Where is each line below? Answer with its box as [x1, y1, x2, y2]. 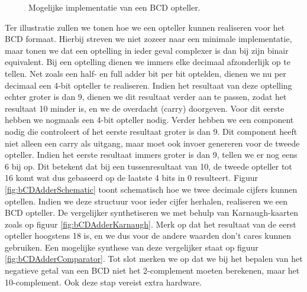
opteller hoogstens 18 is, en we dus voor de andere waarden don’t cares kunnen [5, 229, 291, 242]
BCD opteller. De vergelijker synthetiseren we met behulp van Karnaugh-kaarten [5, 206, 299, 219]
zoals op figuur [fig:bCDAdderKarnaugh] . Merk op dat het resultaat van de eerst [5, 218, 296, 230]
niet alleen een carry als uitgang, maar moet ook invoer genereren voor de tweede [5, 137, 300, 149]
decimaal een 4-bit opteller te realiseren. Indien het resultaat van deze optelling [5, 79, 292, 91]
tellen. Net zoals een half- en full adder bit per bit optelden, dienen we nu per [5, 67, 286, 79]
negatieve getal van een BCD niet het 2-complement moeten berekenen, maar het [5, 264, 300, 277]
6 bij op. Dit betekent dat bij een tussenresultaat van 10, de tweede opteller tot [5, 160, 292, 172]
